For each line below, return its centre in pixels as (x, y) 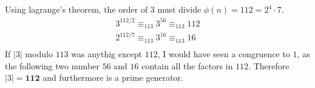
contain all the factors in (187, 65)
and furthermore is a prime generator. (113, 77)
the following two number (52, 65)
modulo (39, 53)
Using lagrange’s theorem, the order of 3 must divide (103, 9)
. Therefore (269, 65)
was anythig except (107, 53)
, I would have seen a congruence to (224, 53)
